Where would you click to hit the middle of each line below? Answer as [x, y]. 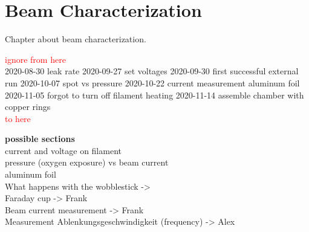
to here [18, 118]
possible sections [40, 139]
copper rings [28, 107]
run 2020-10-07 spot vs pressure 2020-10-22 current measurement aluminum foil [152, 82]
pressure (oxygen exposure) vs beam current [87, 162]
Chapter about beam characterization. [76, 39]
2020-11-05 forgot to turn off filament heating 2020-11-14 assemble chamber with [154, 95]
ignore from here [35, 59]
